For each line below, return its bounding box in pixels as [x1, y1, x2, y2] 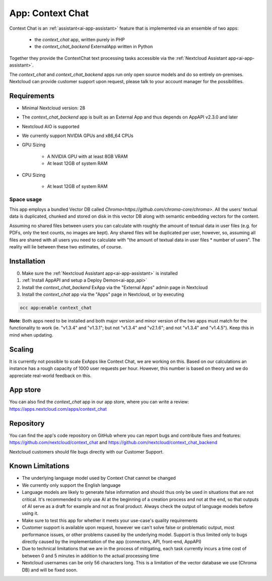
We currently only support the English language [22, 482, 121, 488]
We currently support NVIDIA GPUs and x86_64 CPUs [22, 133, 133, 139]
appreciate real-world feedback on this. [9, 372, 92, 378]
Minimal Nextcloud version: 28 [22, 105, 86, 111]
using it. [22, 510, 39, 517]
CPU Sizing [22, 172, 45, 178]
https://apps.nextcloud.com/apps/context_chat [9, 406, 107, 412]
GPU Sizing [22, 142, 46, 148]
